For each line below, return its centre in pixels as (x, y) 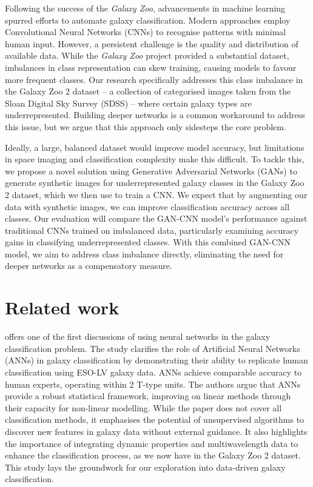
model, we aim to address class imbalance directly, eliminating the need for (144, 253)
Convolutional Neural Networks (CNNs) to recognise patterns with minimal (146, 32)
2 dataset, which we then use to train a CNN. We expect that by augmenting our (156, 194)
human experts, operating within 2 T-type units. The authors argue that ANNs (153, 384)
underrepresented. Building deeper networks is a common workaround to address (155, 115)
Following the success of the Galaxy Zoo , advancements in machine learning (145, 8)
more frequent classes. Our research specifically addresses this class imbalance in (154, 79)
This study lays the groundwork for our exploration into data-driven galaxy (145, 467)
